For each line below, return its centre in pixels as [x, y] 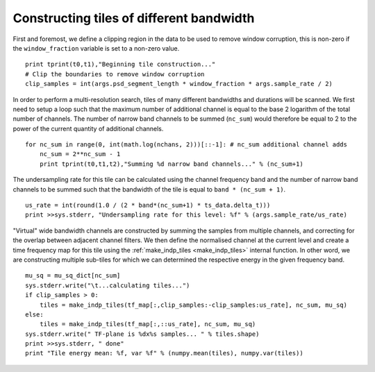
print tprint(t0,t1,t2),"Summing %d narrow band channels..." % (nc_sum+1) [171, 164]
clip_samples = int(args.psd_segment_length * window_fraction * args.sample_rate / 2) [179, 84]
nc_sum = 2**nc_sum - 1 [80, 154]
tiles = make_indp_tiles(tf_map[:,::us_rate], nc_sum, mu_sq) [148, 324]
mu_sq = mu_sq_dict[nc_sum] [73, 276]
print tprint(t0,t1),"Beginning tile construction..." [120, 65]
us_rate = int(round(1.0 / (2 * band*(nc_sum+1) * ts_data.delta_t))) [148, 205]
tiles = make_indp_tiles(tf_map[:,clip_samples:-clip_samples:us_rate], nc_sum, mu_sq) [193, 305]
